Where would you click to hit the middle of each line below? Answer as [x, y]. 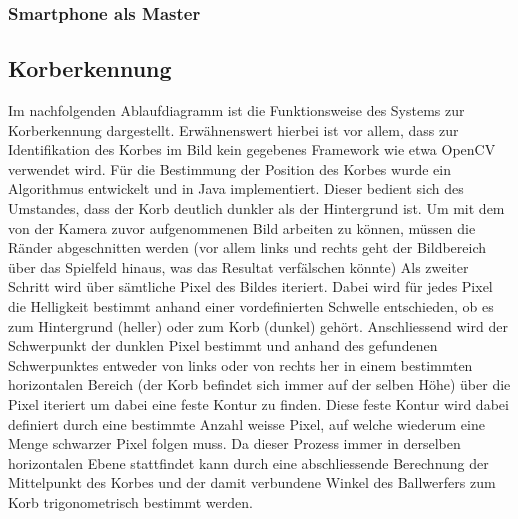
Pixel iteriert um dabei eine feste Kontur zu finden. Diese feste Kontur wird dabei [258, 403]
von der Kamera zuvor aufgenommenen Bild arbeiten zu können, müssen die [242, 227]
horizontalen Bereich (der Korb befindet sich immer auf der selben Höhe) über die [259, 384]
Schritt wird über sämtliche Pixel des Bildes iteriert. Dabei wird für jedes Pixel [250, 286]
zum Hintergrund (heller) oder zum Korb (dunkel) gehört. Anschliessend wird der [258, 325]
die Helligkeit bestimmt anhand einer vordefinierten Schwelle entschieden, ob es [251, 305]
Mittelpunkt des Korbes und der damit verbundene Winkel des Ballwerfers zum [252, 482]
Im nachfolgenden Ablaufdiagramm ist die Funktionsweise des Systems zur [236, 110]
